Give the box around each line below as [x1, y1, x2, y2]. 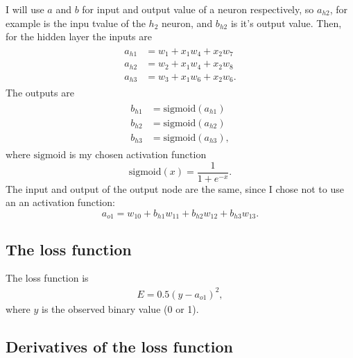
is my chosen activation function [69, 146, 207, 161]
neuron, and [162, 15, 213, 30]
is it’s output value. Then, [230, 15, 342, 30]
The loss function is [6, 271, 89, 285]
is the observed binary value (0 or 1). [42, 301, 199, 316]
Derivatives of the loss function [6, 335, 233, 357]
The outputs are [6, 85, 74, 100]
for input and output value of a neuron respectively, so [82, 2, 314, 16]
